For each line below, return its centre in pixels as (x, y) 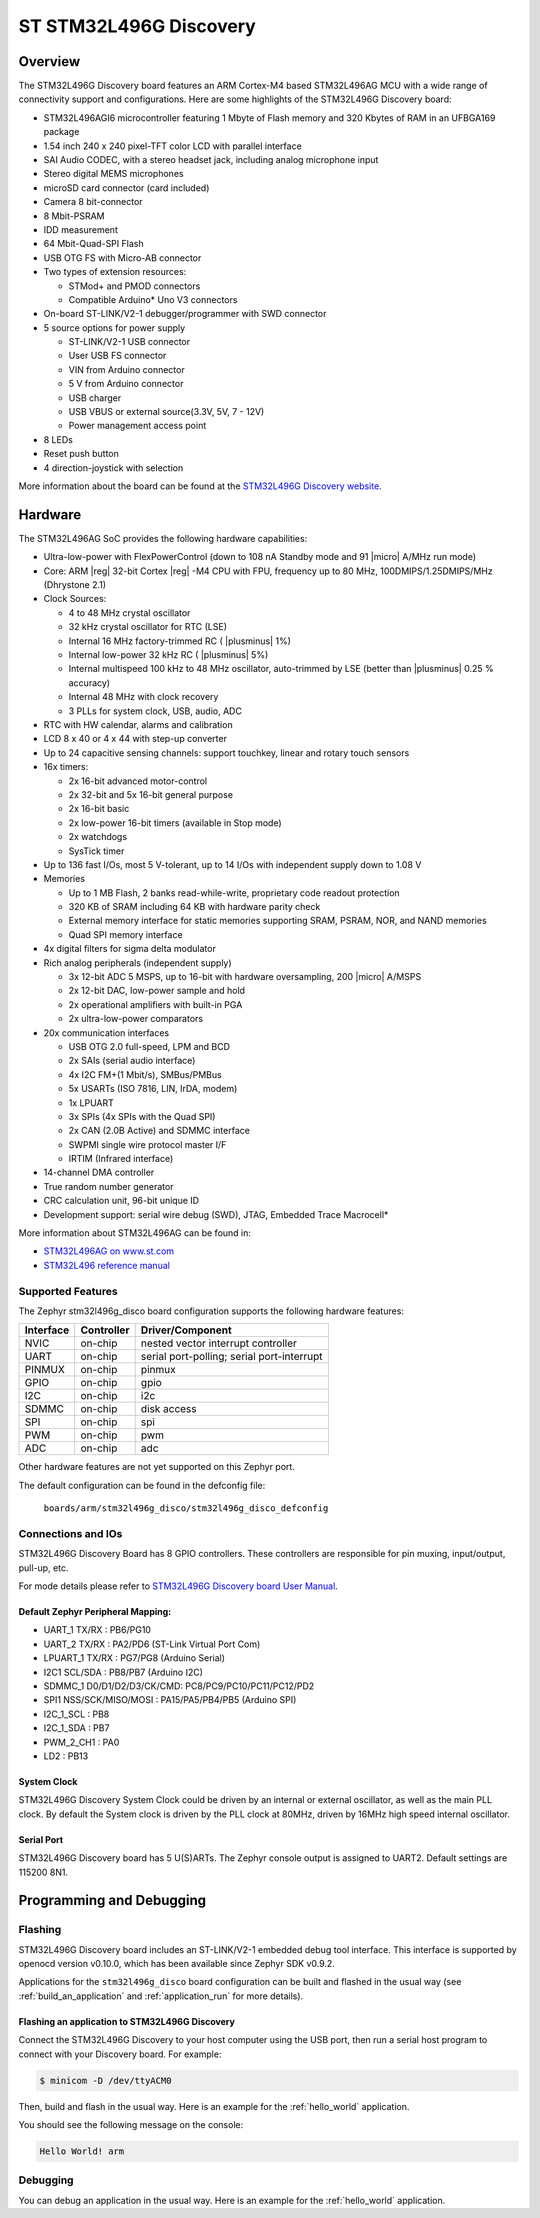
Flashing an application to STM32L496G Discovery (126, 2021)
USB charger (95, 397)
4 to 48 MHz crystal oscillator (129, 612)
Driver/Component (186, 1330)
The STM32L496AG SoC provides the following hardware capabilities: (163, 538)
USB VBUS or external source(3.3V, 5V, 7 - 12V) (166, 412)
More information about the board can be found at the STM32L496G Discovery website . (200, 486)
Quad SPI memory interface (126, 934)
